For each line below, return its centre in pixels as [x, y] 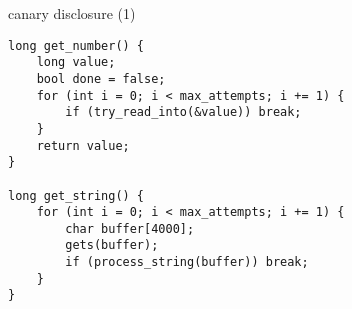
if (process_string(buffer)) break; [187, 262]
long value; [76, 62]
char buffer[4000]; [130, 228]
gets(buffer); [112, 245]
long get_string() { [76, 195]
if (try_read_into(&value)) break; [183, 112]
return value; [83, 145]
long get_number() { [76, 45]
